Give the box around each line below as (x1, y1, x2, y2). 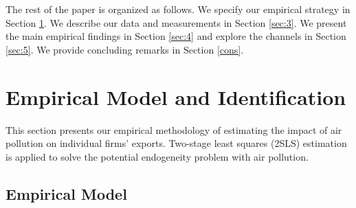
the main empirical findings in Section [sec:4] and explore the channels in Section (5, 29, 346, 43)
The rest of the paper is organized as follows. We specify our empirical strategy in (5, 2, 351, 16)
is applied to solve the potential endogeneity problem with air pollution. (5, 149, 309, 163)
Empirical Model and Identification (5, 82, 346, 111)
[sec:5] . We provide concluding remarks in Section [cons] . (5, 42, 244, 56)
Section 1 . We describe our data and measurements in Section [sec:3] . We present (5, 15, 347, 30)
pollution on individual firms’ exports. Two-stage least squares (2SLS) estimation (5, 136, 347, 150)
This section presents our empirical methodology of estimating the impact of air (5, 122, 342, 137)
